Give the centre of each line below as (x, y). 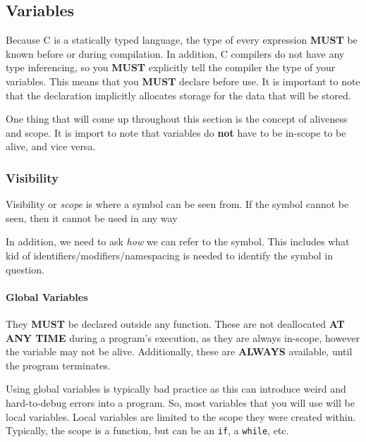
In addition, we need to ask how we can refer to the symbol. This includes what (178, 241)
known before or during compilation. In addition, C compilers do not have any (175, 53)
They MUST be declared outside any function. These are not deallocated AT (175, 323)
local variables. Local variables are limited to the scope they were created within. (181, 416)
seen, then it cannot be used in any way (92, 217)
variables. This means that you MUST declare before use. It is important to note (183, 81)
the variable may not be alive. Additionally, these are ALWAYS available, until (179, 351)
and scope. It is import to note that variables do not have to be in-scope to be (176, 132)
